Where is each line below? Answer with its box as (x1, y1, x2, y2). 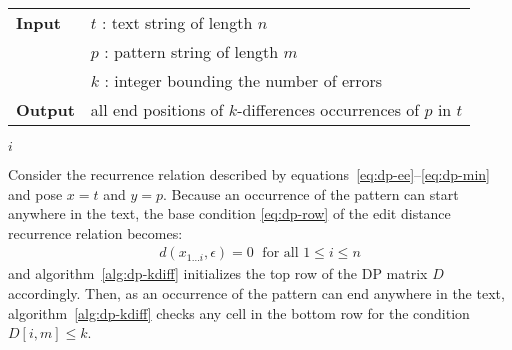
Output (16, 98, 75, 121)
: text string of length (101, 11, 253, 34)
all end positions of (90, 98, 224, 121)
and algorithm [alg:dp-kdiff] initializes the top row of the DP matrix (8, 263, 428, 284)
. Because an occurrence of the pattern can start (163, 183, 459, 204)
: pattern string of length (104, 40, 279, 63)
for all (262, 246, 299, 261)
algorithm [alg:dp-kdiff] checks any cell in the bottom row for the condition (8, 302, 470, 323)
